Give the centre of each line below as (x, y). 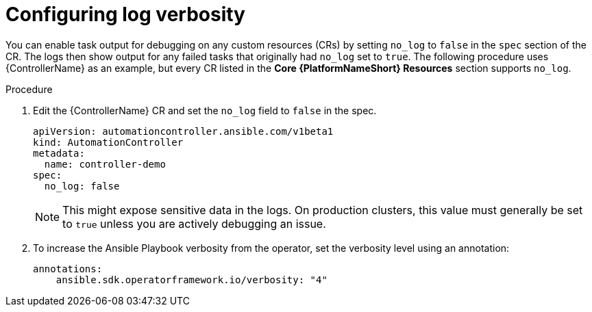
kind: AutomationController (108, 142)
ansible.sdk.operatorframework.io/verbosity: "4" (192, 279)
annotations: (68, 269)
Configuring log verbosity (125, 14)
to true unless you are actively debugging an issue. (194, 223)
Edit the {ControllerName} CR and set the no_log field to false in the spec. (205, 110)
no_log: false (82, 186)
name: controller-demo (105, 164)
